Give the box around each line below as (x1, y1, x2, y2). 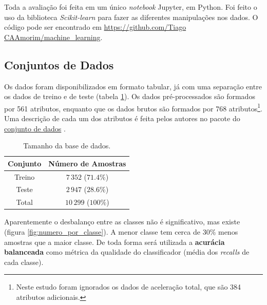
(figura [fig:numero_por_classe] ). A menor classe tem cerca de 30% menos (4, 226, 238, 237)
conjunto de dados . (4, 123, 66, 134)
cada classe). (4, 256, 44, 267)
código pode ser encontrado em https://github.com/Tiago (4, 22, 186, 32)
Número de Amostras (48, 158, 126, 168)
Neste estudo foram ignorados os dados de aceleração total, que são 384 (16, 281, 241, 292)
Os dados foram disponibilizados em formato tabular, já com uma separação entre (4, 81, 262, 91)
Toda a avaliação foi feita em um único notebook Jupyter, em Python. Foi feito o (4, 2, 257, 12)
